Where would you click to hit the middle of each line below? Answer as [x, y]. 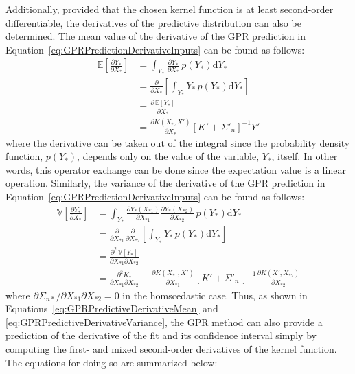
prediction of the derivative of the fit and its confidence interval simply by [161, 335]
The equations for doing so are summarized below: [112, 362]
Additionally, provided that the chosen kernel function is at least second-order [170, 9]
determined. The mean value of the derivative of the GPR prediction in [156, 36]
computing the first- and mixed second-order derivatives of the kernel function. [171, 348]
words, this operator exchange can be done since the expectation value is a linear [176, 169]
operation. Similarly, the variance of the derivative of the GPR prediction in [165, 183]
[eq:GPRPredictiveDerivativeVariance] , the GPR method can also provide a [164, 322]
